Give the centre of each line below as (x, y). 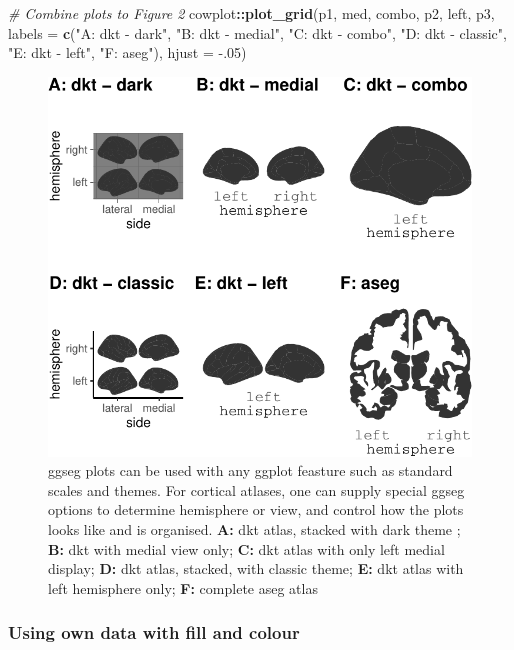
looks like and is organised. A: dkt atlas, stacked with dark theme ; (254, 529)
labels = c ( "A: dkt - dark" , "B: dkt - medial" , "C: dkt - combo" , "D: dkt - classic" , (257, 32)
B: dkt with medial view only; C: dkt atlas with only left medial (246, 548)
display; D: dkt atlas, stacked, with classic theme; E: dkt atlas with (256, 568)
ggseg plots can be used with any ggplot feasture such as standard (250, 470)
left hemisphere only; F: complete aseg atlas (183, 587)
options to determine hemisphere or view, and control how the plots (256, 509)
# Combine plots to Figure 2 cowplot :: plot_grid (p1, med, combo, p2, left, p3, (251, 13)
